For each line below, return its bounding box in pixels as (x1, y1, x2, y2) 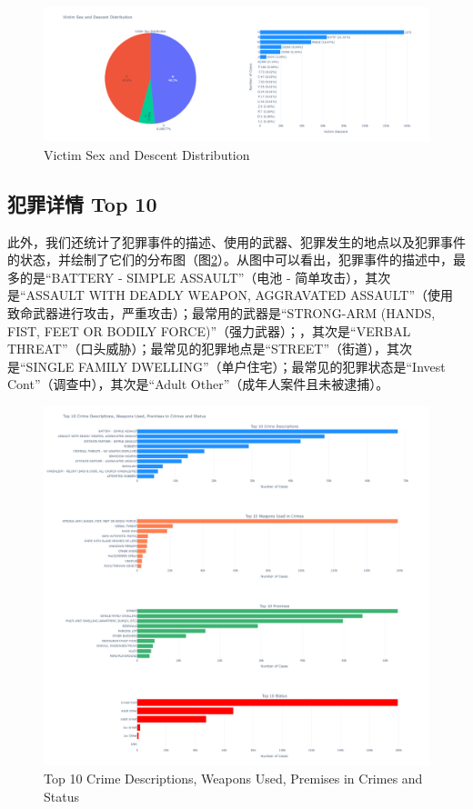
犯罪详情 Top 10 (7, 189, 157, 217)
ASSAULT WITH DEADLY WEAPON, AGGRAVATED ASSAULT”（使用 (25, 285, 454, 305)
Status (44, 787, 79, 805)
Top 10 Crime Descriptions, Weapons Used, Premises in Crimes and (44, 769, 423, 788)
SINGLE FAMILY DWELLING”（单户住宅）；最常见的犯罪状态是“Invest (25, 356, 446, 375)
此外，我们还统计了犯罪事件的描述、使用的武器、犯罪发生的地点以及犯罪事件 (7, 232, 466, 251)
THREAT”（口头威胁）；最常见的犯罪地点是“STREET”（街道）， (7, 339, 387, 358)
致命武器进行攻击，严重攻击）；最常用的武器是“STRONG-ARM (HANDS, (7, 304, 436, 322)
